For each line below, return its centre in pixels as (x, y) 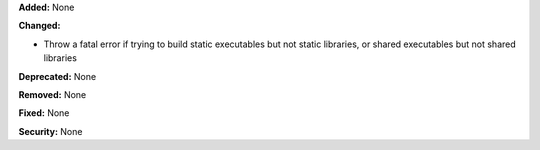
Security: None (50, 131)
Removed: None (52, 94)
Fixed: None (44, 113)
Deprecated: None (57, 76)
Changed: (39, 26)
